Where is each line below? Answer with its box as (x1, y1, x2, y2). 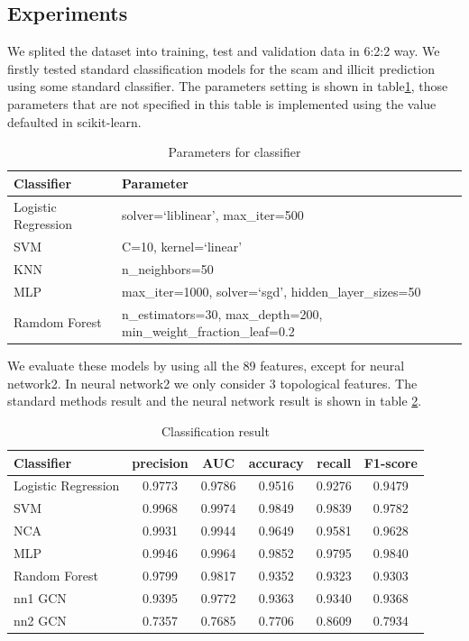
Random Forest (14, 565, 98, 584)
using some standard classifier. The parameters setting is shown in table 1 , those (7, 77, 448, 96)
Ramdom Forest (14, 313, 102, 332)
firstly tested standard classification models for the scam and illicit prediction (7, 59, 435, 78)
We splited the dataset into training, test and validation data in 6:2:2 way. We (7, 41, 440, 60)
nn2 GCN (14, 610, 67, 629)
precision (132, 453, 189, 472)
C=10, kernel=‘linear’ (122, 237, 243, 256)
